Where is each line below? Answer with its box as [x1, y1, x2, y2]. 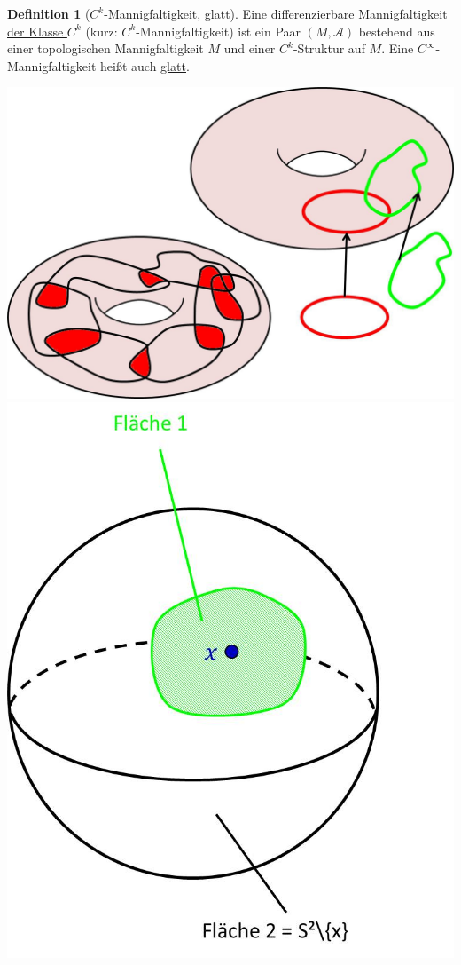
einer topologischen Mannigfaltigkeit [7, 39, 204, 58]
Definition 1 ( [7, 4, 90, 22]
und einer [223, 39, 276, 58]
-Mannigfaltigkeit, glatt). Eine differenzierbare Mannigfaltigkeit [104, 4, 448, 22]
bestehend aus [358, 21, 435, 40]
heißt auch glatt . [100, 56, 190, 75]
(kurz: [85, 21, 118, 40]
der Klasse [7, 21, 64, 40]
